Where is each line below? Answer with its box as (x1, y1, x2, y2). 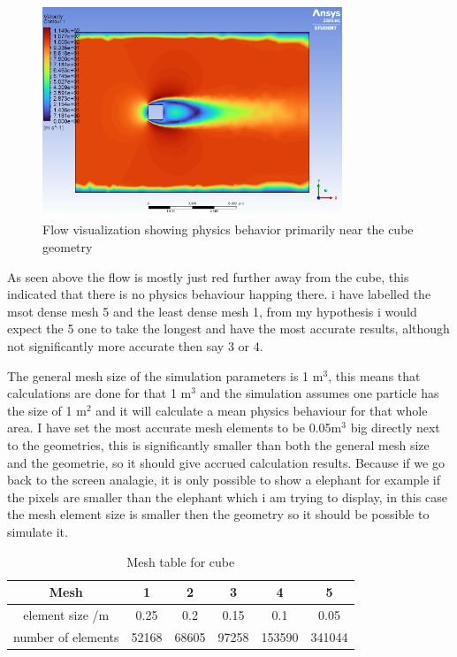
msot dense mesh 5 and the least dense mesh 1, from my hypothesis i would (7, 302, 417, 320)
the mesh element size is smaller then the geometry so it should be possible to (7, 505, 430, 523)
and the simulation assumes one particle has (200, 384, 439, 402)
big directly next (350, 418, 440, 437)
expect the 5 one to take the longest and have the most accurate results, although (7, 319, 450, 338)
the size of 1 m (7, 401, 87, 419)
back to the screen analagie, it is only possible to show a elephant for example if (7, 470, 441, 489)
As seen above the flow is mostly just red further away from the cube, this (7, 267, 409, 286)
